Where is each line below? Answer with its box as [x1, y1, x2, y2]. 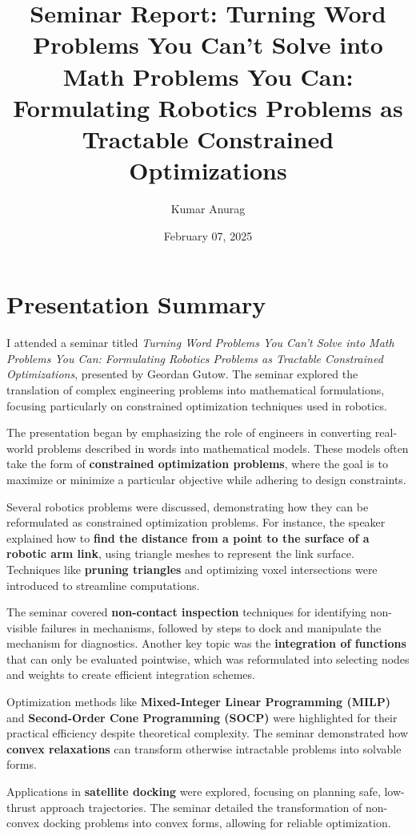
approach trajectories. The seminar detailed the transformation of [40, 798, 362, 815]
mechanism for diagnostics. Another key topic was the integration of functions [6, 635, 406, 652]
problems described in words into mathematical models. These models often [37, 439, 409, 456]
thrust [6, 798, 37, 815]
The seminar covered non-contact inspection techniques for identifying [6, 604, 367, 620]
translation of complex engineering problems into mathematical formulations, [6, 381, 385, 398]
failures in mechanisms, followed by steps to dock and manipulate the [41, 619, 382, 636]
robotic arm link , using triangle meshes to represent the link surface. [6, 545, 354, 562]
